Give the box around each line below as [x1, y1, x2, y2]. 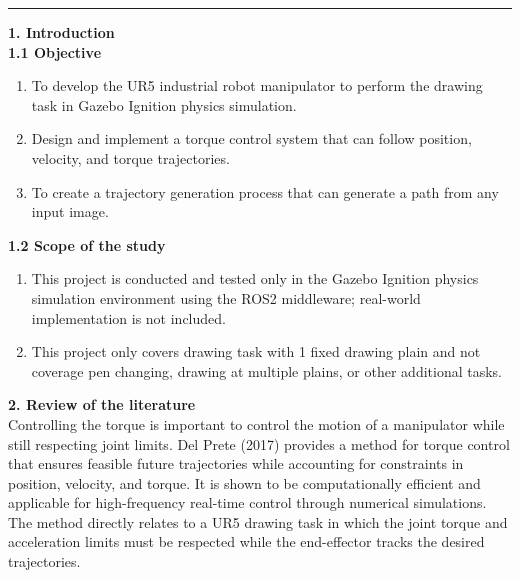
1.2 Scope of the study [8, 234, 166, 255]
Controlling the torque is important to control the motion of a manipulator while [8, 413, 505, 434]
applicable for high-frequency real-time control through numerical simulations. [8, 492, 487, 513]
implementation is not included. [31, 307, 226, 328]
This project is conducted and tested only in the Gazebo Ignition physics [31, 268, 479, 289]
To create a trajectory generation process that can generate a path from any [31, 181, 499, 202]
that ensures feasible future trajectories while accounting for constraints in [8, 453, 464, 474]
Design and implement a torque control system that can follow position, [31, 128, 472, 149]
